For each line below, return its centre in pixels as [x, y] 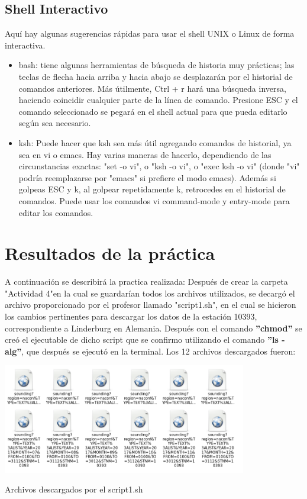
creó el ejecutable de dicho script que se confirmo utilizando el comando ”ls [142, 339]
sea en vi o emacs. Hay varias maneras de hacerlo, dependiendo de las [145, 154]
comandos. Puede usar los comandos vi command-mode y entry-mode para [154, 200]
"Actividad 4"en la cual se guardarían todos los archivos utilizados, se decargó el [150, 293]
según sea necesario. [55, 123]
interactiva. [25, 45]
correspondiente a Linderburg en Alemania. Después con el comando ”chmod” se [153, 328]
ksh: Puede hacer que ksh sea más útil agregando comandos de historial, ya [155, 142]
